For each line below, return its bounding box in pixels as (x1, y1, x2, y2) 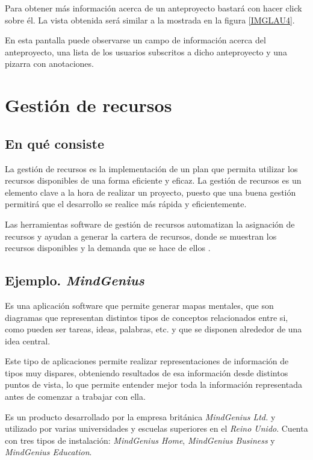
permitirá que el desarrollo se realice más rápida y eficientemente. (5, 197, 247, 210)
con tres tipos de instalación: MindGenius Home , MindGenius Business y (5, 434, 275, 446)
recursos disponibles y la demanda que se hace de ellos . (5, 241, 211, 254)
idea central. (5, 334, 51, 347)
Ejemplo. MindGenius (5, 271, 144, 290)
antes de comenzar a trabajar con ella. (5, 390, 146, 403)
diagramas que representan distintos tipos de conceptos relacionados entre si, (5, 311, 288, 323)
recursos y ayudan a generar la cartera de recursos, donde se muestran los (5, 229, 277, 242)
